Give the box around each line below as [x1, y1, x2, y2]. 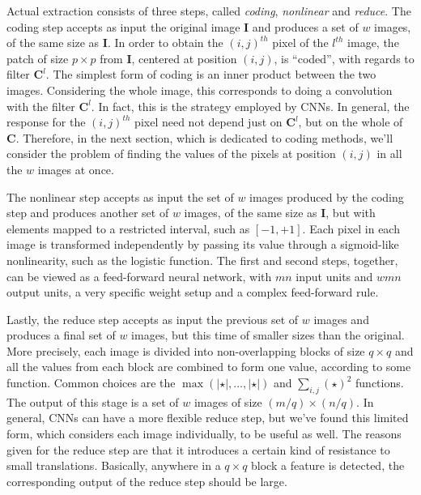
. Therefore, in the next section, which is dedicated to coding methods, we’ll [15, 129, 393, 146]
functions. [355, 374, 404, 391]
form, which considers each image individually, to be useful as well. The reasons [6, 425, 402, 442]
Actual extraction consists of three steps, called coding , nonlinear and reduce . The [6, 2, 411, 19]
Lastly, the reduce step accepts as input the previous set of [6, 310, 299, 327]
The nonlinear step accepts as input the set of [6, 188, 234, 205]
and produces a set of [252, 18, 359, 35]
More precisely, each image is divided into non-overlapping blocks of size [6, 342, 365, 359]
